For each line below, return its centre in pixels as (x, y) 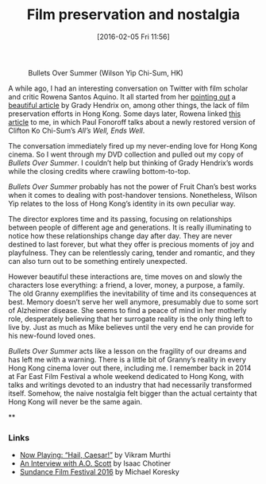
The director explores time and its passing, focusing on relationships (120, 219)
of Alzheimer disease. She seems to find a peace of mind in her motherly (127, 310)
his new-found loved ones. (52, 335)
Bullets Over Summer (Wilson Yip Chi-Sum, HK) (106, 72)
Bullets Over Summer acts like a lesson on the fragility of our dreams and (128, 350)
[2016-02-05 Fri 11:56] (133, 37)
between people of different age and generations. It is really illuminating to (130, 227)
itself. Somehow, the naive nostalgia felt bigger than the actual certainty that (133, 393)
